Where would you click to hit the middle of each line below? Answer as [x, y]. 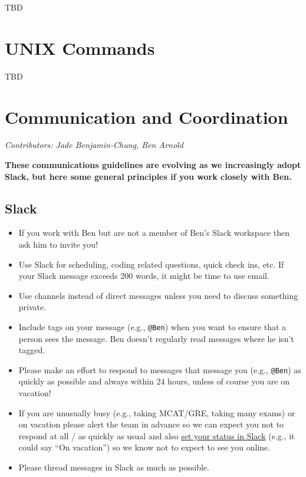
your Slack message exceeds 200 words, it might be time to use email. [144, 276]
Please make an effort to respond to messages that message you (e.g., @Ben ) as [160, 369]
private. [32, 307]
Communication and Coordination [147, 116]
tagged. [32, 350]
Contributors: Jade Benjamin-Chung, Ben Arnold [94, 145]
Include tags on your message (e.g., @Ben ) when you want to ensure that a [152, 326]
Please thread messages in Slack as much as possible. [114, 467]
